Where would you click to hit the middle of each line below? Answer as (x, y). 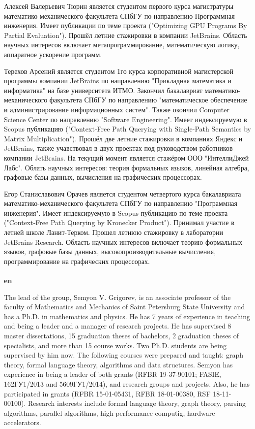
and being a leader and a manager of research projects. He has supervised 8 (118, 326)
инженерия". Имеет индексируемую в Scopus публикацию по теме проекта (116, 213)
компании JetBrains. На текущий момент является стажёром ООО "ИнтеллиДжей (127, 157)
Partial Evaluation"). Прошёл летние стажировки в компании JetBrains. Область (126, 35)
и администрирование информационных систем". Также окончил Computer (117, 109)
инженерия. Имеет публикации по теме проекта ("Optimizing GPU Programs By (126, 25)
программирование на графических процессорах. (77, 261)
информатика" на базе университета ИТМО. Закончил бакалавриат (103, 90)
